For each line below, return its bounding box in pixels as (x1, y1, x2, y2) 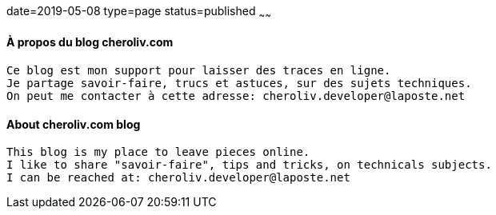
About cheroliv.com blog (6, 117, 141, 131)
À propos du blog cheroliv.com (6, 35, 174, 50)
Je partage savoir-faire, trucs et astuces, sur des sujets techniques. (6, 77, 472, 90)
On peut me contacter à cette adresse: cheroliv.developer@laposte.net (6, 90, 466, 103)
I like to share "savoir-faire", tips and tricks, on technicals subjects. (6, 158, 492, 172)
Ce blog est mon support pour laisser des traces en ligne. (6, 64, 391, 78)
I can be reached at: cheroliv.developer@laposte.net (6, 171, 350, 185)
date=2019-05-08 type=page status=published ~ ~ (6, 4, 271, 21)
